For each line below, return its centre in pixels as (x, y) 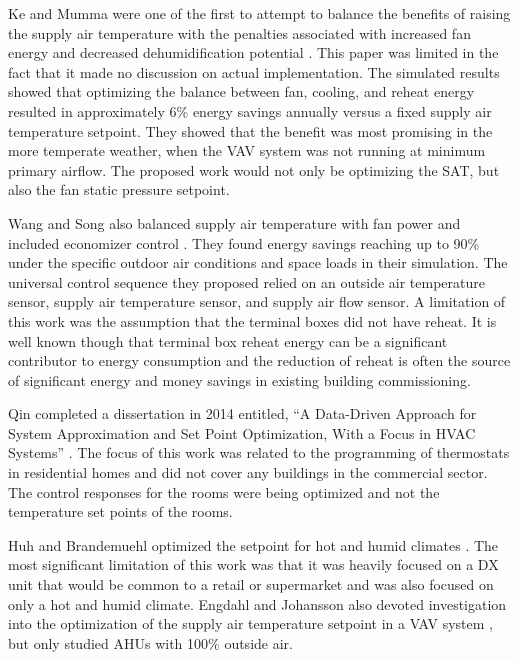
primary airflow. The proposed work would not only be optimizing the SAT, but (254, 169)
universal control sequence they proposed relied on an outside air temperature (246, 281)
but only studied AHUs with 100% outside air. (150, 642)
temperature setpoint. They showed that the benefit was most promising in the (250, 130)
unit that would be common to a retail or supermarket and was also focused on (251, 584)
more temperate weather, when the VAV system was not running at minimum (247, 150)
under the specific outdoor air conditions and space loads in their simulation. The (258, 262)
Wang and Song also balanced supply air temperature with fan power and (234, 222)
